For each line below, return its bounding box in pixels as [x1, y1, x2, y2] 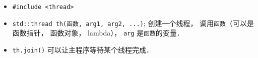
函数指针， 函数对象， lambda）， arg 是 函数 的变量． [12, 27, 184, 38]
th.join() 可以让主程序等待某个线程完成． [12, 44, 153, 54]
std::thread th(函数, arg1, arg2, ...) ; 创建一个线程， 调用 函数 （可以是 [12, 17, 254, 28]
